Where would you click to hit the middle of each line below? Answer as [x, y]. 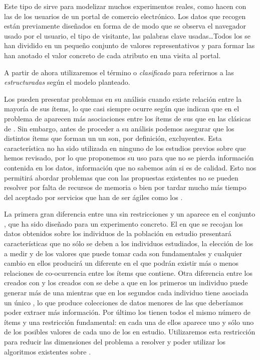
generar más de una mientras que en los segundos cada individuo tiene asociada [126, 293]
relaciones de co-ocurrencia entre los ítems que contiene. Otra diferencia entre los [128, 273]
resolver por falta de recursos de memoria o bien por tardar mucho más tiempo [125, 187]
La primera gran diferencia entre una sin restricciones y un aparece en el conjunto [130, 214]
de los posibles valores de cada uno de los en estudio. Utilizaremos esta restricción [130, 332]
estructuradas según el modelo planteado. [67, 82]
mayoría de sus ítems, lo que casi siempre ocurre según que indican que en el [122, 109]
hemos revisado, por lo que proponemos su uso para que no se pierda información [129, 158]
